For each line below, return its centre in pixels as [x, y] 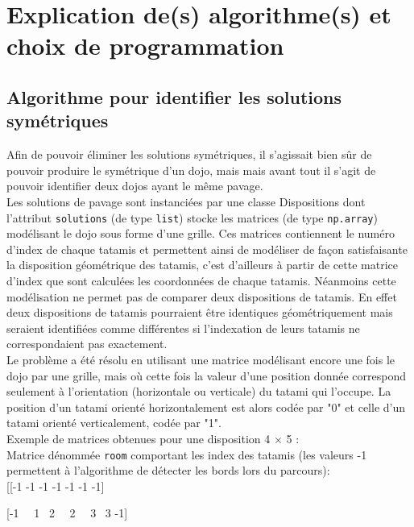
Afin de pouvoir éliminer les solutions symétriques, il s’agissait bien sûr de [189, 154]
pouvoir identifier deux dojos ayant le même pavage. [135, 186]
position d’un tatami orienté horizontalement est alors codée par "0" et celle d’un [206, 407]
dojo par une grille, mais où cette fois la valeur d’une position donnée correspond [206, 375]
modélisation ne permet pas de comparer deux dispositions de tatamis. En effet [202, 296]
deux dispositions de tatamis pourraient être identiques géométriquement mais [200, 312]
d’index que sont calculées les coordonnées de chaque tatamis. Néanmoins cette [201, 280]
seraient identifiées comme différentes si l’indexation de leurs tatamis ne [183, 328]
